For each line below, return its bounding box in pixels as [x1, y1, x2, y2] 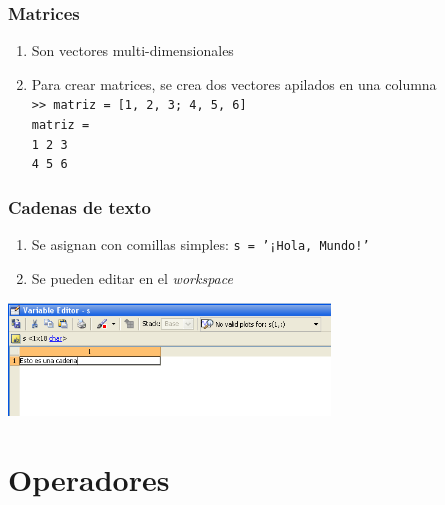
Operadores [8, 458, 170, 499]
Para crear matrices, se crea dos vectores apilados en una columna [31, 73, 437, 94]
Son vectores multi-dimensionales [31, 40, 234, 61]
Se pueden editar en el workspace [31, 267, 233, 288]
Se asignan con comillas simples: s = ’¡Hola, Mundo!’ [31, 234, 370, 255]
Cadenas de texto [8, 194, 152, 219]
